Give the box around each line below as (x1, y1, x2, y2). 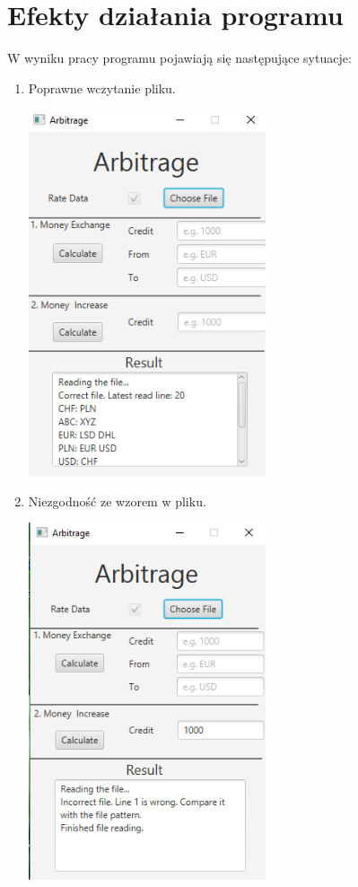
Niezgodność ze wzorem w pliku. (28, 491, 206, 510)
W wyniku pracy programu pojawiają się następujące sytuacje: (7, 48, 352, 67)
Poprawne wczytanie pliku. (28, 78, 176, 97)
